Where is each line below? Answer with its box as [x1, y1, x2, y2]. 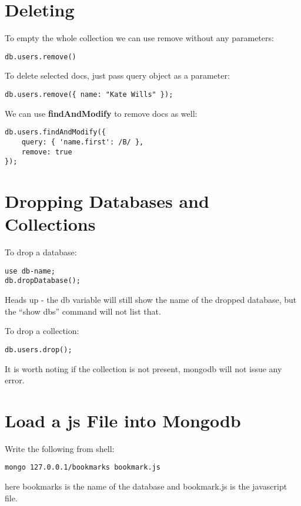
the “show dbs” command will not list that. [5, 305, 161, 317]
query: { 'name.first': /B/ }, [21, 137, 144, 146]
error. [5, 374, 25, 386]
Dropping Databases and [5, 189, 209, 213]
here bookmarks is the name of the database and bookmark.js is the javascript [5, 480, 287, 492]
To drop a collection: [5, 325, 79, 337]
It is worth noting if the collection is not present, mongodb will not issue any [5, 362, 282, 375]
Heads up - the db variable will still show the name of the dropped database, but [5, 294, 297, 306]
